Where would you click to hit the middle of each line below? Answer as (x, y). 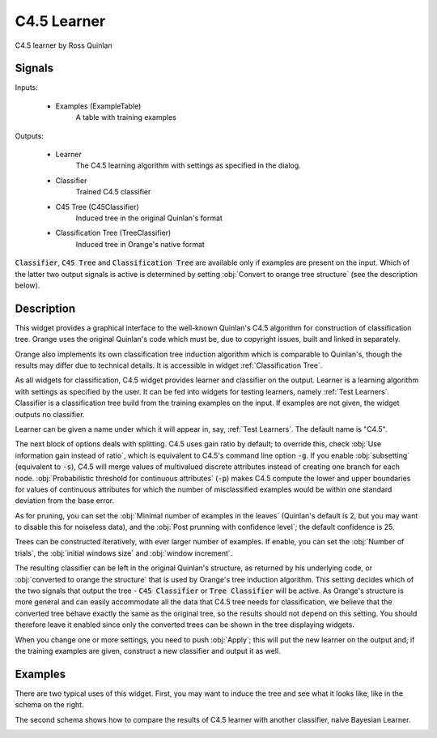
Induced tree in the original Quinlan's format (149, 218)
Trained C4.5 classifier (113, 192)
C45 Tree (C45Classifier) (97, 207)
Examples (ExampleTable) (98, 106)
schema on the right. (49, 705)
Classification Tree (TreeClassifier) (113, 233)
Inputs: (26, 87)
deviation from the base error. (65, 501)
